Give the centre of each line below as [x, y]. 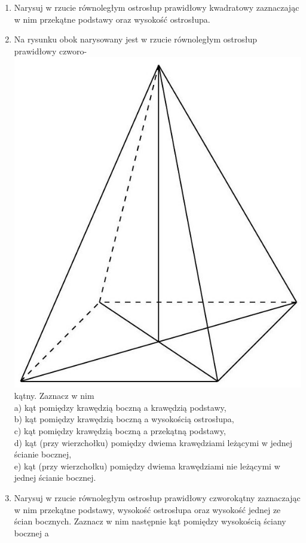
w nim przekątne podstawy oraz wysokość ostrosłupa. [112, 19]
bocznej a [31, 533]
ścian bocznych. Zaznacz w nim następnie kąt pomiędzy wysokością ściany [150, 521]
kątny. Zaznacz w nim [54, 396]
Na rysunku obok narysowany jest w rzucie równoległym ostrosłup [136, 39]
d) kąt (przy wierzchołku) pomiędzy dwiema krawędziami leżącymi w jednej [153, 442]
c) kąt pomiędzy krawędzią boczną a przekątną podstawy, [120, 431]
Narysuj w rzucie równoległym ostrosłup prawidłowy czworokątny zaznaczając [157, 497]
